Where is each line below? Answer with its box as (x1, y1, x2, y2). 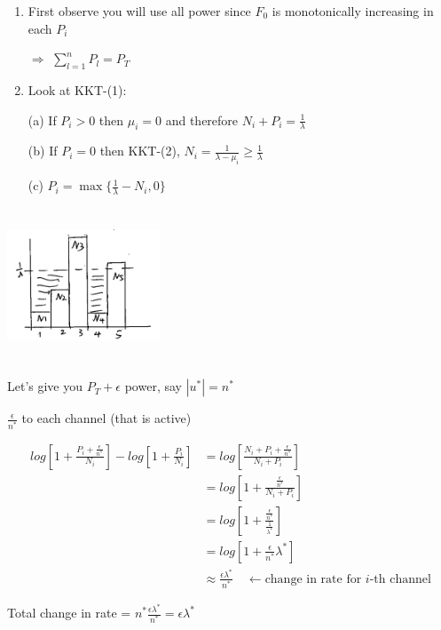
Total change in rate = (7, 603, 131, 621)
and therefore (165, 110, 239, 129)
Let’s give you (7, 377, 83, 395)
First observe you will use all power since (28, 2, 251, 20)
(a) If (28, 110, 57, 129)
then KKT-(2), (99, 141, 180, 160)
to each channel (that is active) (21, 409, 192, 427)
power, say (124, 377, 182, 395)
